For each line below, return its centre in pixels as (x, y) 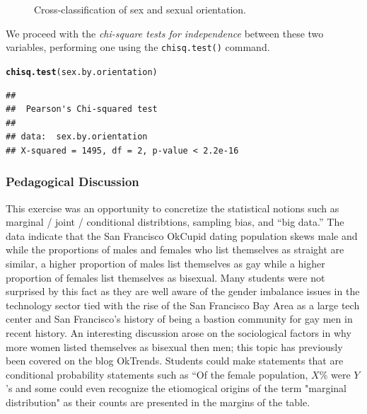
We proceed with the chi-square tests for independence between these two (165, 33)
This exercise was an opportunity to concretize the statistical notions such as (173, 208)
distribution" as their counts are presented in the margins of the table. (158, 402)
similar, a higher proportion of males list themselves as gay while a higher (165, 264)
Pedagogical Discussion (72, 182)
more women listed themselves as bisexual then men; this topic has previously (174, 346)
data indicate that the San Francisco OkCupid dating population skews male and (182, 235)
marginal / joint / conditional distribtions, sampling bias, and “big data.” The (175, 222)
